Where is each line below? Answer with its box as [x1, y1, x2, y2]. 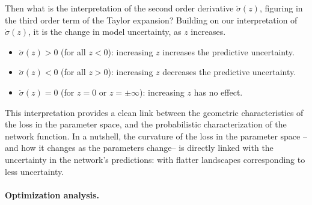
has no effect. [194, 85, 243, 98]
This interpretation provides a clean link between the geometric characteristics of [5, 106, 304, 118]
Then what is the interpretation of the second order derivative [5, 2, 234, 14]
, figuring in [259, 2, 303, 14]
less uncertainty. [5, 165, 64, 177]
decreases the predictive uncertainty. [162, 66, 296, 78]
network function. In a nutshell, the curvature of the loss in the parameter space [5, 129, 301, 142]
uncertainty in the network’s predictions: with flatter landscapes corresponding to [5, 153, 305, 165]
